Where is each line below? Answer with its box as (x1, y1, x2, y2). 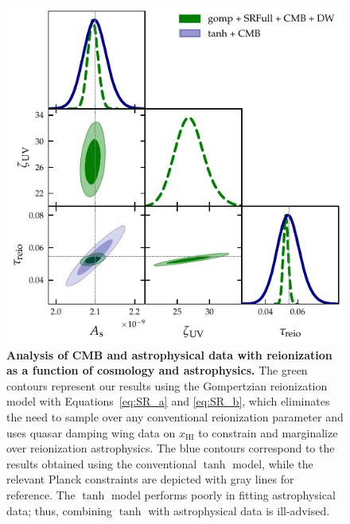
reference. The (6, 486, 76, 503)
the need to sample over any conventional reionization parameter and (6, 408, 344, 425)
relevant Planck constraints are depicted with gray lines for (6, 471, 294, 487)
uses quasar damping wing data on (6, 424, 176, 441)
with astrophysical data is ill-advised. (148, 502, 330, 518)
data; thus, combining (6, 502, 113, 518)
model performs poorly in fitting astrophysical (111, 486, 336, 503)
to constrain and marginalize (198, 424, 338, 441)
